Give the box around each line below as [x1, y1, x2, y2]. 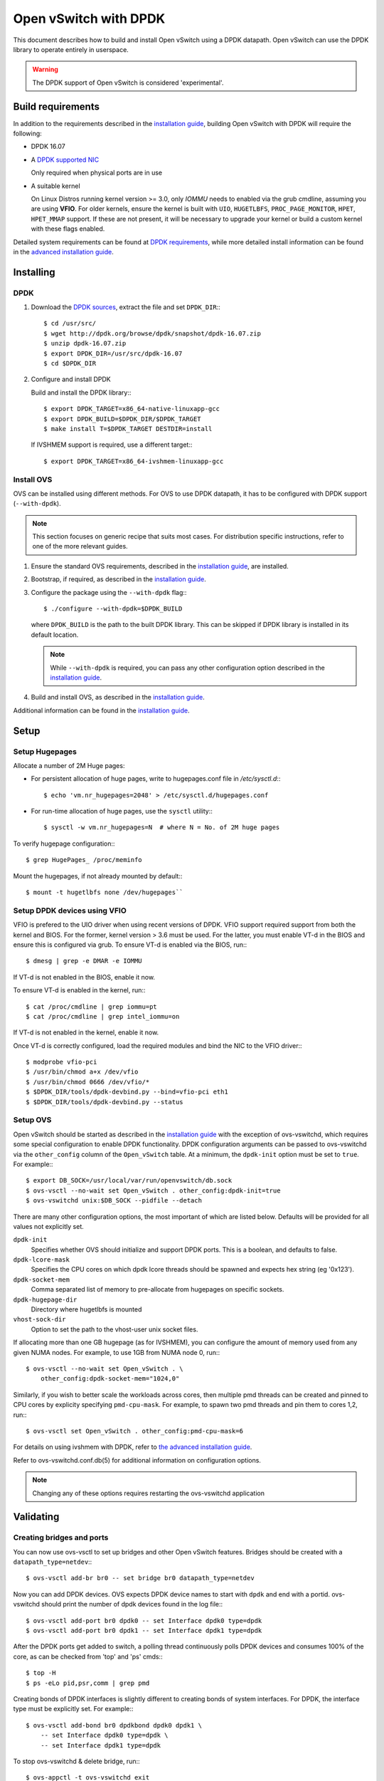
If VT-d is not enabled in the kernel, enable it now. [13, 1028, 159, 1037]
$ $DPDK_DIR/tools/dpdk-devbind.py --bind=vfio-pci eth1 [26, 1088, 229, 1096]
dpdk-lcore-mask [13, 1256, 70, 1264]
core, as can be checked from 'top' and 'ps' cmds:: [13, 1652, 163, 1661]
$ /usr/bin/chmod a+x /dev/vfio [26, 1068, 139, 1076]
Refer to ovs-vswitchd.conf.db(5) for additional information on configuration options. [13, 1455, 261, 1464]
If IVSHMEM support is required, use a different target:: [31, 440, 193, 449]
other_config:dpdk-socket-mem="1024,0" [40, 1375, 180, 1383]
